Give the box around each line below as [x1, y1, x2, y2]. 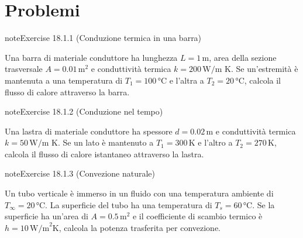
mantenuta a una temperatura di [5, 74, 123, 86]
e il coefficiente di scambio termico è [132, 210, 263, 222]
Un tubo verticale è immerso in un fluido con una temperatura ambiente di [5, 187, 274, 199]
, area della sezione [209, 51, 277, 63]
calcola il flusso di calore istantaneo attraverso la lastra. [5, 147, 204, 160]
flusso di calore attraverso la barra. [5, 85, 130, 98]
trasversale [5, 63, 43, 75]
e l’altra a [169, 74, 204, 86]
